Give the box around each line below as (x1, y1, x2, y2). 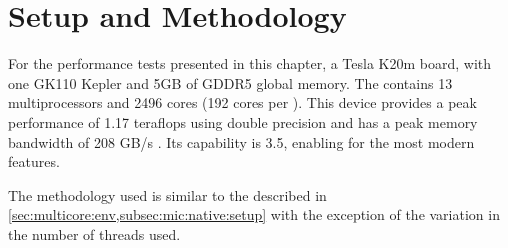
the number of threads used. (8, 223, 181, 244)
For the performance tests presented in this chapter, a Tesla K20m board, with (8, 53, 492, 74)
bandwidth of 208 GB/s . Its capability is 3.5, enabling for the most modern (8, 131, 475, 152)
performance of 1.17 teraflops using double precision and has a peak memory (8, 111, 478, 132)
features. (8, 151, 60, 172)
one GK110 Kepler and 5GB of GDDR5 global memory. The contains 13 (8, 72, 453, 93)
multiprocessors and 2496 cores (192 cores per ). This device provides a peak (8, 92, 477, 113)
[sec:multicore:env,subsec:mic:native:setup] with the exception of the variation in (8, 204, 500, 225)
